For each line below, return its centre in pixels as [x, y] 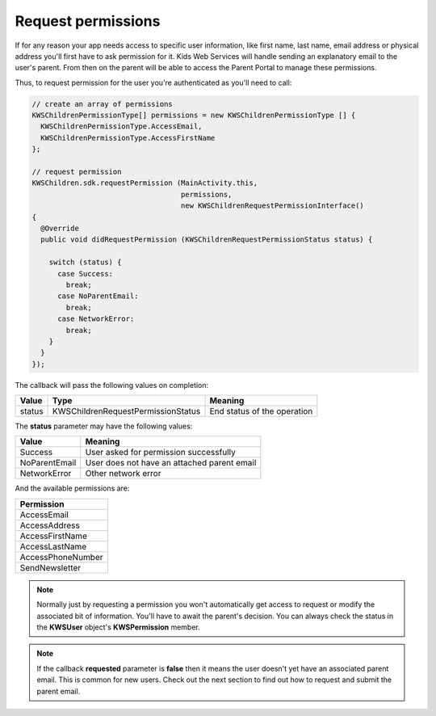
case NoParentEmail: [98, 296]
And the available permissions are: [72, 488]
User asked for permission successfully [160, 453]
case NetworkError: [96, 319]
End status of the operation [261, 411]
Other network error [123, 474]
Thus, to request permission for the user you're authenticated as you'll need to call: [153, 82]
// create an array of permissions [102, 104]
